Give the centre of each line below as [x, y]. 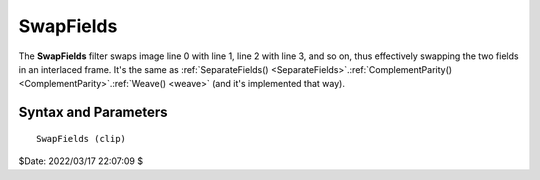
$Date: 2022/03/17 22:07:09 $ [81, 161]
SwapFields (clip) [81, 138]
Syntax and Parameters [93, 112]
